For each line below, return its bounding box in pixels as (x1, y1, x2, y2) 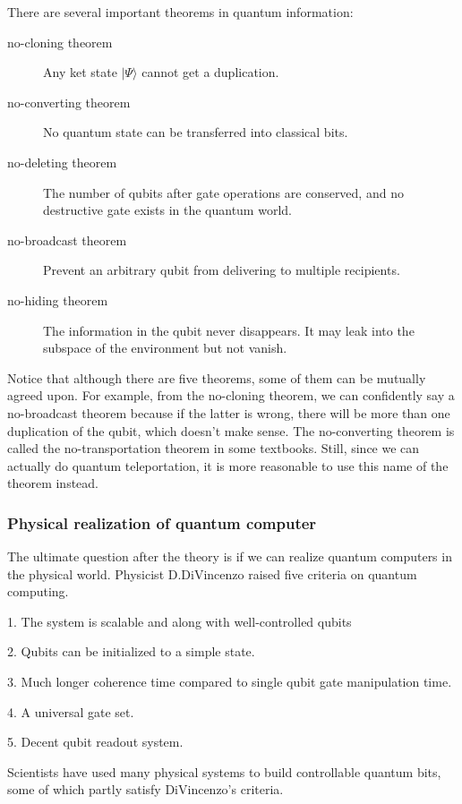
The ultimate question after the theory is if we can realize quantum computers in (7, 547, 452, 566)
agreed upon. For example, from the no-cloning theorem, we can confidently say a (7, 386, 455, 405)
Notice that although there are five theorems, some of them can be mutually (7, 368, 426, 387)
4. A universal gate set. (7, 702, 134, 721)
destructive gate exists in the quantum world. (43, 201, 292, 219)
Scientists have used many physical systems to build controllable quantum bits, (7, 762, 441, 781)
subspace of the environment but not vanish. (43, 338, 287, 357)
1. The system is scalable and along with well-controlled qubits (7, 612, 352, 630)
